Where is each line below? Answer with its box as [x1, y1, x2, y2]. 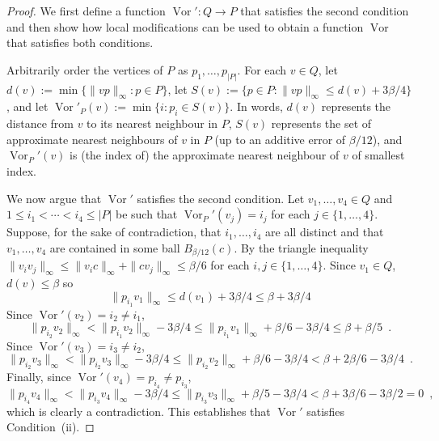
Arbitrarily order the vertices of [6, 61, 163, 78]
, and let [6, 98, 49, 115]
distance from [6, 115, 74, 132]
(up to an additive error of [214, 130, 346, 147]
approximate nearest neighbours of [6, 130, 178, 147]
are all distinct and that [265, 223, 384, 240]
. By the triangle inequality [234, 239, 369, 256]
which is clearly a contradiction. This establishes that [6, 402, 271, 419]
